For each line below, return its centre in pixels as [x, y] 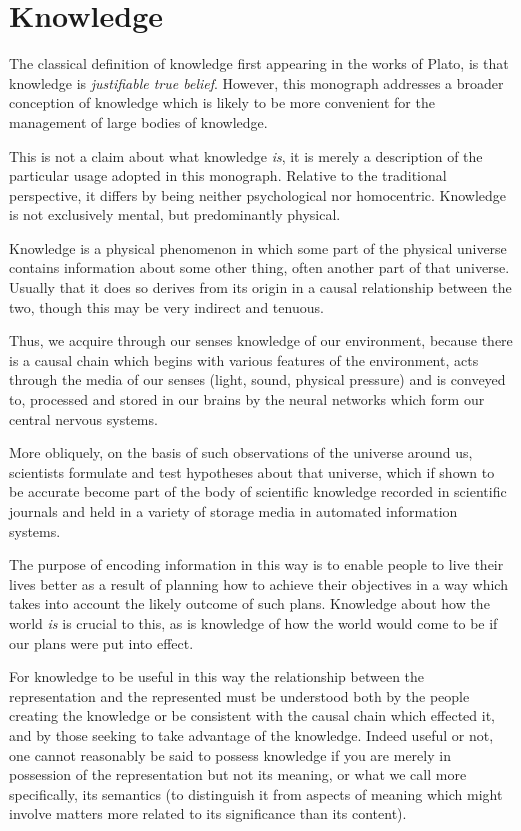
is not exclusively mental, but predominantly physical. [175, 214]
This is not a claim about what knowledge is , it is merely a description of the [246, 155]
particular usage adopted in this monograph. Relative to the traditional [228, 175]
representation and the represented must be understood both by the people [239, 695]
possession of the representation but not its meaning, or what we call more [238, 774]
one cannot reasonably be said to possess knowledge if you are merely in [230, 754]
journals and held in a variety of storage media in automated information [233, 511]
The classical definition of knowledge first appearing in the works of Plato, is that [259, 63]
